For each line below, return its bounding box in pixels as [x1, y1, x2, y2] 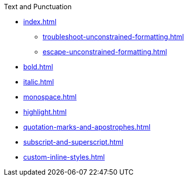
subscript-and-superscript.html [23, 138, 124, 146]
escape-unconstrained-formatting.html [43, 48, 167, 56]
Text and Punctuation [4, 2, 72, 11]
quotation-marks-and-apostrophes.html [23, 123, 151, 131]
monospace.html [23, 93, 77, 101]
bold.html [23, 63, 53, 71]
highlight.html [23, 108, 67, 116]
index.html [23, 17, 57, 26]
